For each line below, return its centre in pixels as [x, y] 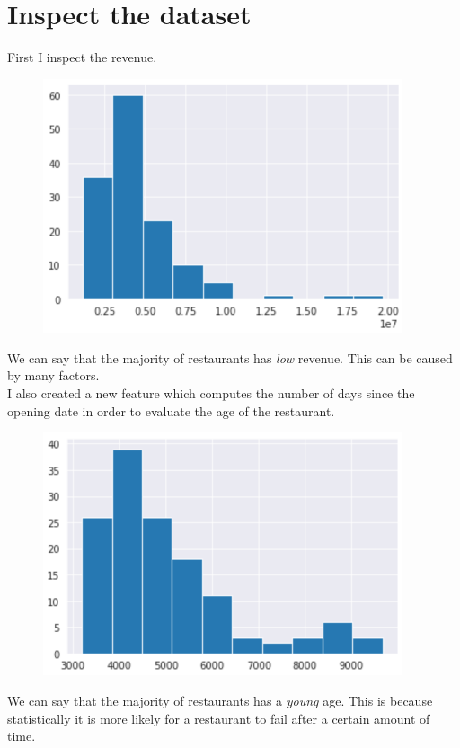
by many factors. [53, 375]
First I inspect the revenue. [82, 57]
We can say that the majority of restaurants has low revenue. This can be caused [230, 357]
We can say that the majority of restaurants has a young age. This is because [220, 701]
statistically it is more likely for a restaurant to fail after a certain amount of [219, 718]
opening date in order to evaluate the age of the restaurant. [171, 410]
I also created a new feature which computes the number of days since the [211, 392]
